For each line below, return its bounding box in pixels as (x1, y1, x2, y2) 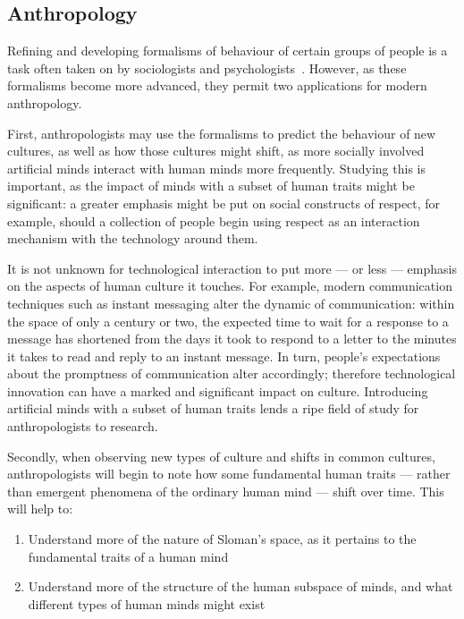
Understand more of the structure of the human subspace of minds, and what (28, 577, 453, 596)
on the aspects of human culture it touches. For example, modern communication (7, 276, 452, 295)
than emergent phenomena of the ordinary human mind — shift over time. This (7, 481, 444, 500)
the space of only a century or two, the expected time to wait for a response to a (7, 311, 449, 330)
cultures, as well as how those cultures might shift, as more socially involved (7, 141, 425, 160)
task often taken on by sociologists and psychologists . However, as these (7, 58, 407, 77)
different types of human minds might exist (28, 594, 266, 613)
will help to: (7, 499, 73, 518)
